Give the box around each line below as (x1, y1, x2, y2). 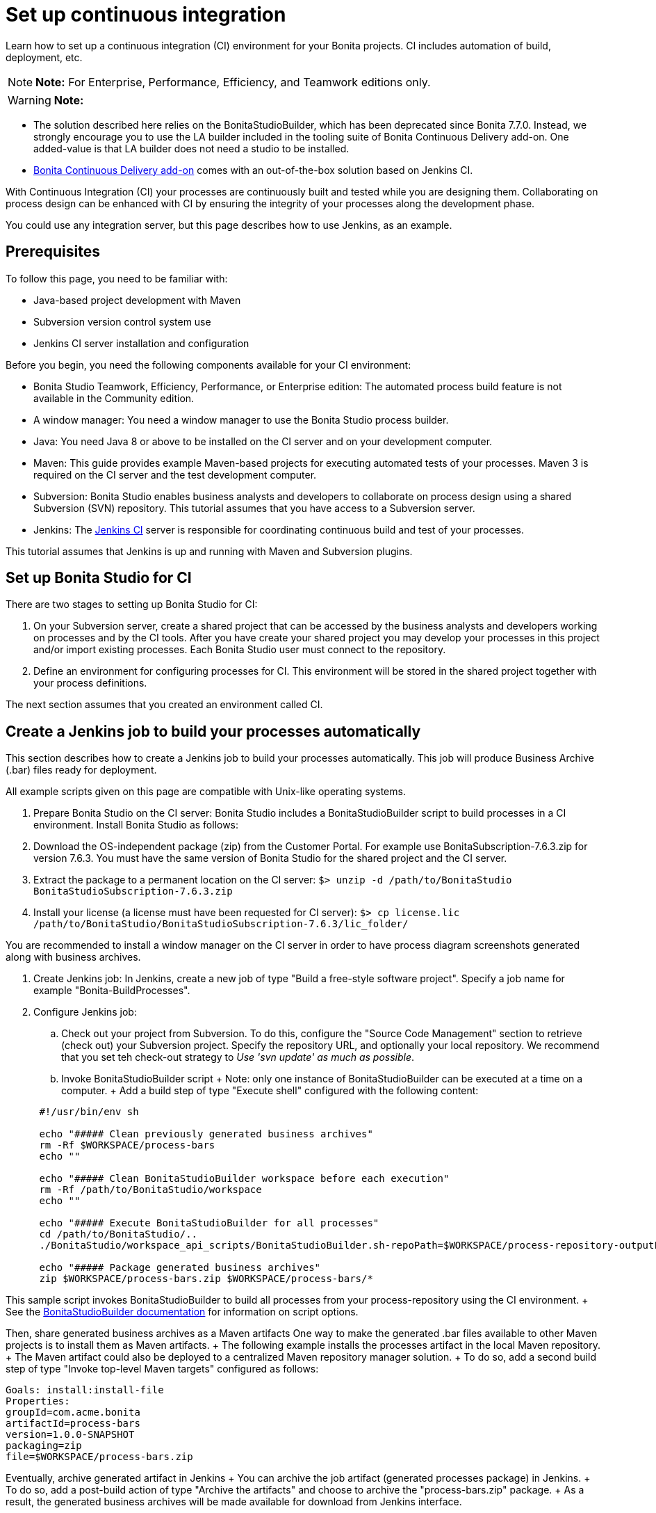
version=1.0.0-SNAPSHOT (6, 1429, 135, 1441)
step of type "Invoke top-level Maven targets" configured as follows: (6, 1363, 319, 1375)
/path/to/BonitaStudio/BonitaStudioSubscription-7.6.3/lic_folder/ (33, 918, 409, 930)
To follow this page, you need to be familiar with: (6, 272, 228, 285)
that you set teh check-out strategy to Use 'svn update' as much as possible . (61, 1051, 415, 1064)
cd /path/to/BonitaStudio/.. (39, 1228, 198, 1240)
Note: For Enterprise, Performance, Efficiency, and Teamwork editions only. (35, 74, 431, 89)
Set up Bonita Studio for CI (6, 569, 192, 587)
